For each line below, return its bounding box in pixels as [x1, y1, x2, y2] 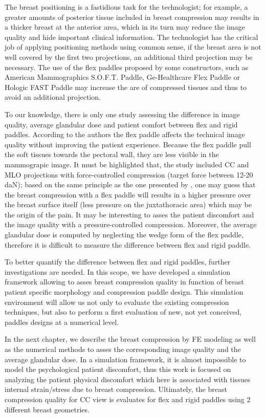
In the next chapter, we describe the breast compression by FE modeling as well [5, 334, 256, 344]
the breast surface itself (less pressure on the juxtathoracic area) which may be [5, 199, 252, 210]
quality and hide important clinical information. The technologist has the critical [5, 31, 258, 42]
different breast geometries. [5, 404, 90, 414]
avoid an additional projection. [5, 92, 101, 102]
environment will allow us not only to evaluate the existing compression [5, 296, 229, 307]
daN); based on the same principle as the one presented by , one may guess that [5, 179, 256, 190]
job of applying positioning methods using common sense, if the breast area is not [5, 41, 261, 52]
